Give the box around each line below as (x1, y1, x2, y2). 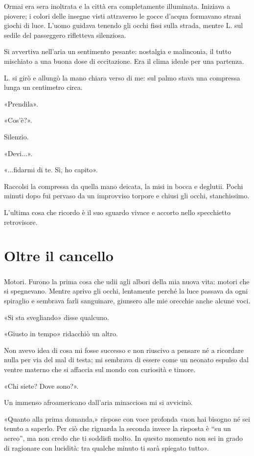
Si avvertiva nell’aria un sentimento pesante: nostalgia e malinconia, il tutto (4, 46, 231, 56)
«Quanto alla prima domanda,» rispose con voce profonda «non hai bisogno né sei (4, 413, 250, 424)
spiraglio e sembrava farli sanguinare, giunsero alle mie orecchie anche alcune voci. (4, 295, 251, 306)
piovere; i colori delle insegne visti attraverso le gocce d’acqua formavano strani (4, 10, 241, 21)
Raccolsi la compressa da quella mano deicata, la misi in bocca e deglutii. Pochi (4, 181, 243, 191)
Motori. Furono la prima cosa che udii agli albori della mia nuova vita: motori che (4, 276, 250, 286)
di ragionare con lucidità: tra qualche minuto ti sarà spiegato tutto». (4, 442, 209, 453)
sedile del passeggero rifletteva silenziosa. (4, 29, 126, 40)
